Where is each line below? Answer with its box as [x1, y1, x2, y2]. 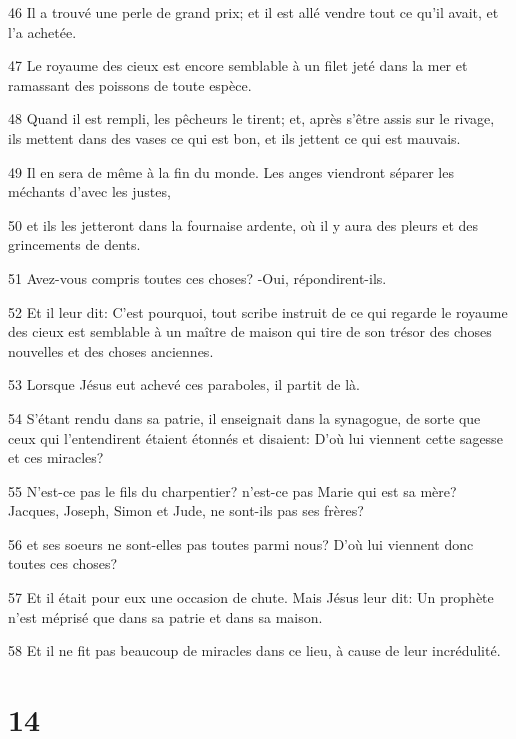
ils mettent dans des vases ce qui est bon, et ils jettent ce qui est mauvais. [8, 127, 461, 148]
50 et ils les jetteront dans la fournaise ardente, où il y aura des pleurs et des [8, 214, 479, 235]
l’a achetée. [8, 21, 77, 42]
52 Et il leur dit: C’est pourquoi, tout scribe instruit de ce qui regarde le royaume [8, 301, 508, 322]
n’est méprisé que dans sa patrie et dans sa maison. [8, 606, 323, 627]
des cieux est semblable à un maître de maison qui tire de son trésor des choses [8, 321, 492, 342]
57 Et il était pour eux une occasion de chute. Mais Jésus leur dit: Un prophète [8, 587, 494, 608]
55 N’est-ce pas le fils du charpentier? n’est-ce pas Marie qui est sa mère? [8, 480, 457, 501]
